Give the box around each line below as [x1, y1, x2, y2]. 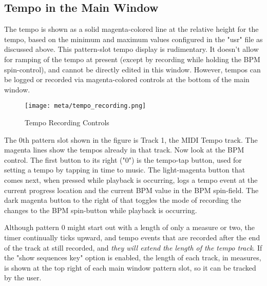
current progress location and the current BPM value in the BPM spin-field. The [4, 184, 259, 195]
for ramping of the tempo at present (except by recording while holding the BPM [4, 53, 260, 64]
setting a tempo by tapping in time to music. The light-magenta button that [4, 164, 245, 175]
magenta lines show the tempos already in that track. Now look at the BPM [4, 144, 244, 155]
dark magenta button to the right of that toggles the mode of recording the [4, 195, 241, 205]
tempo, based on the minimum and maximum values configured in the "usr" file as [4, 33, 263, 44]
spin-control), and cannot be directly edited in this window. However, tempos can [4, 64, 261, 74]
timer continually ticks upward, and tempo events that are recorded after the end [4, 232, 260, 242]
